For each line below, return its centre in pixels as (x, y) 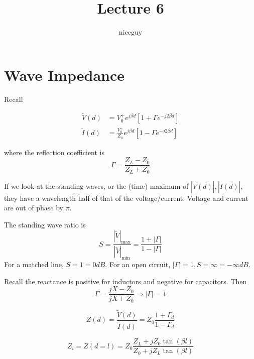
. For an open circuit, (138, 264)
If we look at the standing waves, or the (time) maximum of (96, 186)
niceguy (131, 32)
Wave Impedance (65, 75)
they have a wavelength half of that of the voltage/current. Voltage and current (126, 198)
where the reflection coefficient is (54, 152)
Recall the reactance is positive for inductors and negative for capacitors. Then (125, 281)
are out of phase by (34, 208)
